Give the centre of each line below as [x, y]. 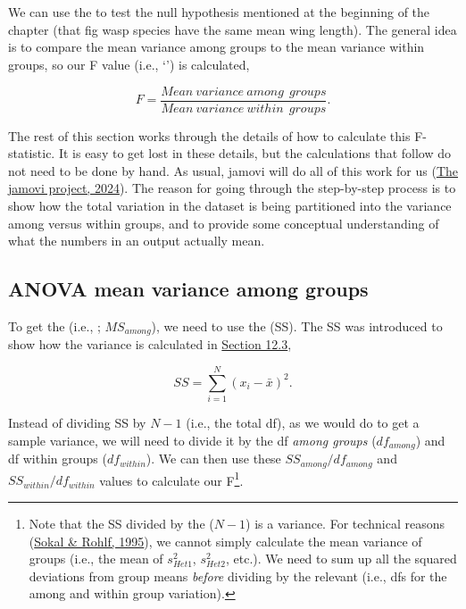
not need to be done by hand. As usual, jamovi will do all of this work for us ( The [233, 170]
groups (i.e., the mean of [96, 559]
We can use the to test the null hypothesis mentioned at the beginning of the [219, 12]
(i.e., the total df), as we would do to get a [303, 423]
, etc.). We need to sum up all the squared [341, 559]
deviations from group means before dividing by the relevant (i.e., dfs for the [238, 576]
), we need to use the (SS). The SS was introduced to [297, 325]
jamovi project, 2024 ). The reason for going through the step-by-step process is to [232, 188]
